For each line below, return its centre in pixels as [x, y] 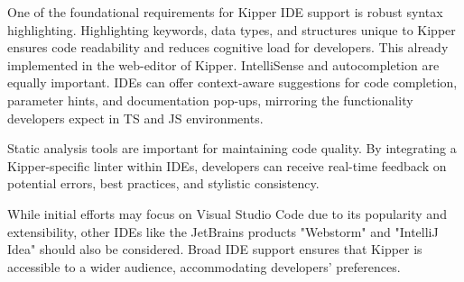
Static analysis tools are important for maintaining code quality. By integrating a [232, 148]
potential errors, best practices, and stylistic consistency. [163, 183]
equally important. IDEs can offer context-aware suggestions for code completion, [232, 82]
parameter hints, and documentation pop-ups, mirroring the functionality [210, 100]
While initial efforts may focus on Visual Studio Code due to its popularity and [227, 213]
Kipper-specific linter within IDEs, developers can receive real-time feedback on [227, 165]
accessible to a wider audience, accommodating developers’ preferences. [204, 266]
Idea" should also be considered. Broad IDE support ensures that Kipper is [215, 249]
